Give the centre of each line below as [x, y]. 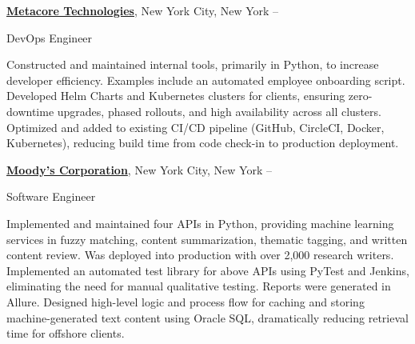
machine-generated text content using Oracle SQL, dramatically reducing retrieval [207, 317]
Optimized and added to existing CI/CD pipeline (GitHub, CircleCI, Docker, [196, 127]
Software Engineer [51, 196]
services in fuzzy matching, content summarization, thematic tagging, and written [207, 239]
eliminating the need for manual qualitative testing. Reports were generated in [199, 286]
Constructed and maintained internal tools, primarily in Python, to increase [193, 64]
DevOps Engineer [50, 37]
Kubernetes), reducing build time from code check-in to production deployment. [203, 143]
